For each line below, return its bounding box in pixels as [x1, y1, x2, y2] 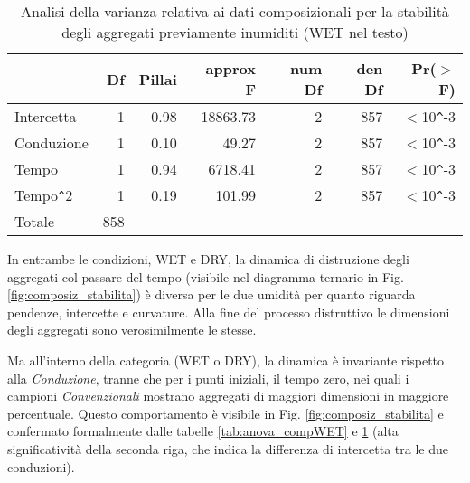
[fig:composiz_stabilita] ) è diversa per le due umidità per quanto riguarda [7, 285, 416, 304]
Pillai [138, 68, 177, 90]
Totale [14, 211, 55, 232]
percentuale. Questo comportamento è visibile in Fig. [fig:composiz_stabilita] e [7, 403, 444, 422]
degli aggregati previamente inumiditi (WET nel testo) [61, 22, 409, 43]
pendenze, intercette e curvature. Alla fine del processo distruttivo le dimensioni [7, 302, 450, 321]
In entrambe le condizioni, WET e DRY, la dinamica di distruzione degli [7, 250, 409, 268]
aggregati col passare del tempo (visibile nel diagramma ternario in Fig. [7, 267, 404, 286]
